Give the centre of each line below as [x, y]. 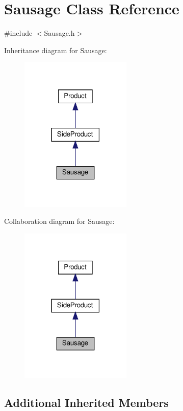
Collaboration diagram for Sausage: [59, 221]
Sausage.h [59, 33]
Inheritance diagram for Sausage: [56, 50]
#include [18, 33]
